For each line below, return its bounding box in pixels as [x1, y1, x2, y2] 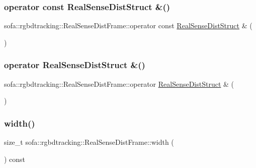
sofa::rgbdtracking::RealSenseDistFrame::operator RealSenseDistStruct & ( [4, 78, 234, 89]
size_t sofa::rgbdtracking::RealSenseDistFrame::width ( [4, 137, 174, 147]
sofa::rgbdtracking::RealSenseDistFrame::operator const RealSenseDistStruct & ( [4, 20, 252, 31]
